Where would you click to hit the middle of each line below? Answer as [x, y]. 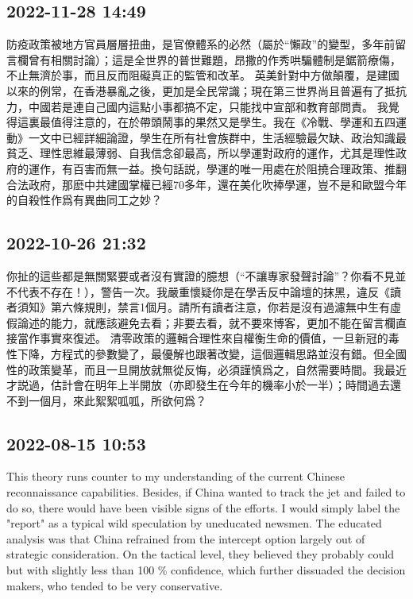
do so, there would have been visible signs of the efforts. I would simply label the [203, 507]
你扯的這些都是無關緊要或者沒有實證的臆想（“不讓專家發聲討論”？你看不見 [201, 275]
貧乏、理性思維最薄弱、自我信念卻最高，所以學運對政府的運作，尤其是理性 [201, 153]
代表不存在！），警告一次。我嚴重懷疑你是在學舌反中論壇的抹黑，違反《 [203, 291]
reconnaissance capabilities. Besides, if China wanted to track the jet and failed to [206, 492]
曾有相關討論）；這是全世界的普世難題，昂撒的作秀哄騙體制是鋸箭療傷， [214, 59]
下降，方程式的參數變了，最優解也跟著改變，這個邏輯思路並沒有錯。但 [201, 353]
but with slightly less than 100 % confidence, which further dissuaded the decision [206, 570]
